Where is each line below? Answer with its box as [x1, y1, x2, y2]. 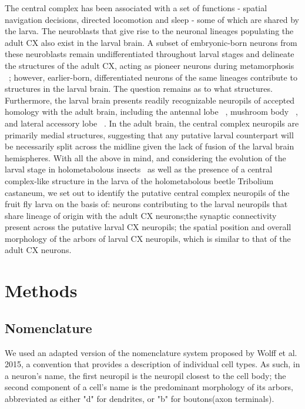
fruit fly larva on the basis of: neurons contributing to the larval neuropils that [5, 198, 288, 210]
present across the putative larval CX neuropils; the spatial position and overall [5, 221, 291, 233]
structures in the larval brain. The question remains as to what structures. [5, 82, 273, 95]
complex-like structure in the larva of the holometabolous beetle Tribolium [5, 174, 274, 187]
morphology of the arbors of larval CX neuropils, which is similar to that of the [5, 232, 291, 244]
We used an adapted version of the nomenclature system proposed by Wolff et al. [5, 346, 297, 358]
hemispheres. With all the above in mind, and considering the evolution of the [5, 151, 286, 164]
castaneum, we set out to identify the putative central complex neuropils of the [5, 186, 290, 198]
